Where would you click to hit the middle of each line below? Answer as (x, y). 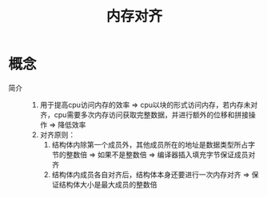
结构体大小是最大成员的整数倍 (108, 184)
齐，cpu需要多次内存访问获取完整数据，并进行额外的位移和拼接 (144, 114)
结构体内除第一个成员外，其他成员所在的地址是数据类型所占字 (153, 144)
